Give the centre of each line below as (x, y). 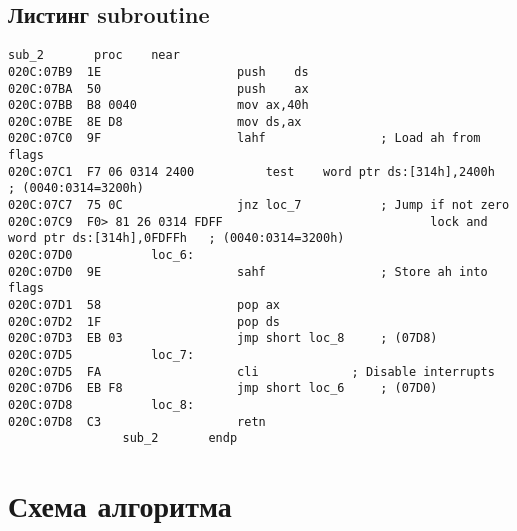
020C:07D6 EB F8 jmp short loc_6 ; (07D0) (223, 388)
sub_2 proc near (94, 55)
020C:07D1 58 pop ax (144, 305)
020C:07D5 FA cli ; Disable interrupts (251, 371)
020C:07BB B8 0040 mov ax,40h (158, 105)
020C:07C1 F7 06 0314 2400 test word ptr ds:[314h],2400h (251, 171)
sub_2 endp (180, 438)
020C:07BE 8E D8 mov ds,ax (155, 121)
